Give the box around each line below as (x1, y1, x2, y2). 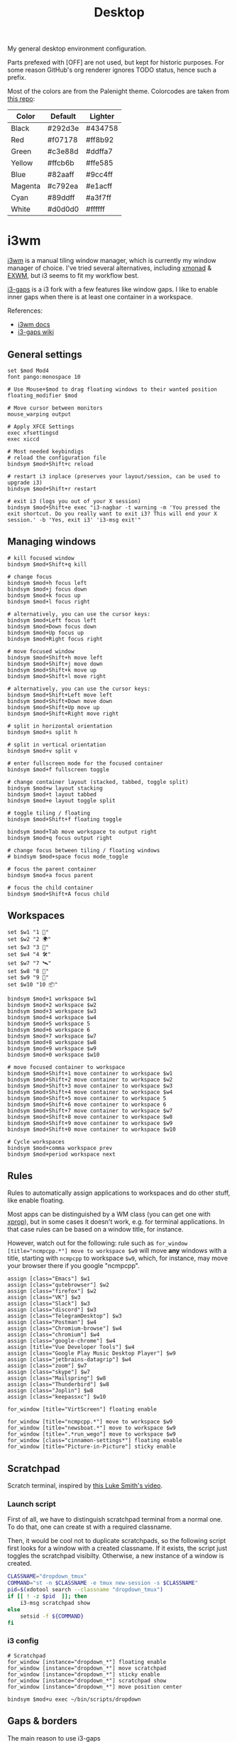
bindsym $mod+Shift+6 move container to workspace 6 (7, 1101, 167, 1108)
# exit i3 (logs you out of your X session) (7, 498, 141, 505)
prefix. (7, 73, 27, 82)
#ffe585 (86, 158, 114, 168)
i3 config (7, 1636, 39, 1646)
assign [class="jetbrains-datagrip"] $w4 (7, 1356, 132, 1363)
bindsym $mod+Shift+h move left (7, 654, 103, 661)
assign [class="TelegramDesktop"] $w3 (7, 1313, 122, 1320)
